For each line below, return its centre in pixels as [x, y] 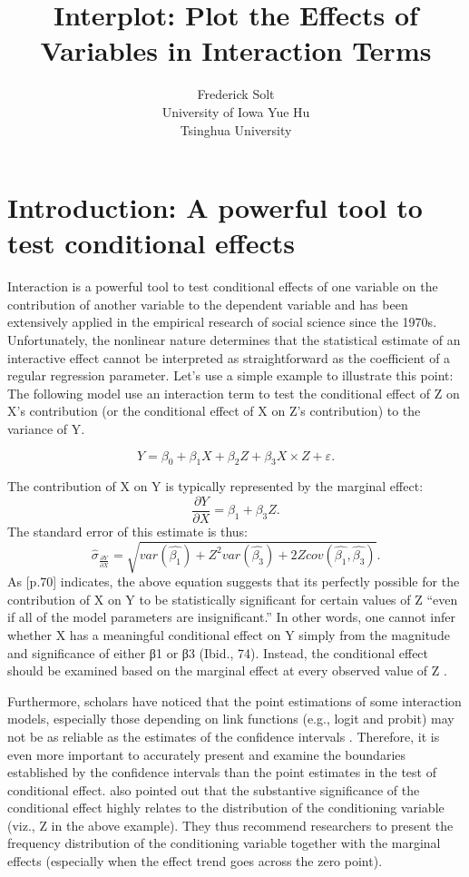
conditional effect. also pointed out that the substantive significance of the [214, 789]
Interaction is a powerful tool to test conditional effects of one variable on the [223, 286]
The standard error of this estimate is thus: [127, 532]
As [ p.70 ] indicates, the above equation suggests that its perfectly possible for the [234, 581]
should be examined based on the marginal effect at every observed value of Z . [227, 670]
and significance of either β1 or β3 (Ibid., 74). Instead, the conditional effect [218, 652]
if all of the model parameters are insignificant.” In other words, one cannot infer [231, 617]
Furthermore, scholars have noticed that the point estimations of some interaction [234, 700]
